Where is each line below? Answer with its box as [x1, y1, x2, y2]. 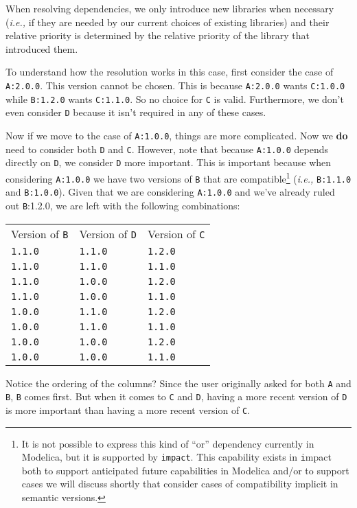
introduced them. [5, 41, 78, 56]
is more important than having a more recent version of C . [5, 402, 250, 417]
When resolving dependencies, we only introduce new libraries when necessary [5, 1, 334, 15]
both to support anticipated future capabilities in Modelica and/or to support [21, 463, 349, 477]
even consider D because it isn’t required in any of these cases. [5, 105, 266, 119]
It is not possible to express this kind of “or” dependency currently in [21, 436, 314, 450]
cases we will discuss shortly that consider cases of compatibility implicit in [21, 476, 338, 491]
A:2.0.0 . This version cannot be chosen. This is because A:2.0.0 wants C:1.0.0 [5, 78, 345, 92]
